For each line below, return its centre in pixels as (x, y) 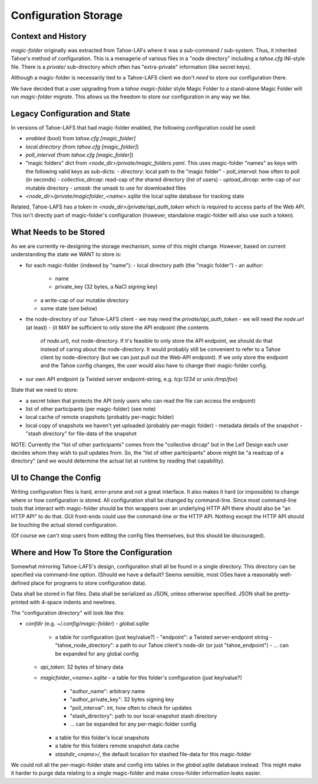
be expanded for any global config (97, 653)
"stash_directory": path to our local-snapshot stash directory (143, 716)
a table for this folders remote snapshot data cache (117, 746)
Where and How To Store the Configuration (92, 553)
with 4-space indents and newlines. (73, 602)
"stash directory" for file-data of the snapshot (81, 434)
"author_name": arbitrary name (107, 691)
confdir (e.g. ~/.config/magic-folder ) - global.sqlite (87, 624)
